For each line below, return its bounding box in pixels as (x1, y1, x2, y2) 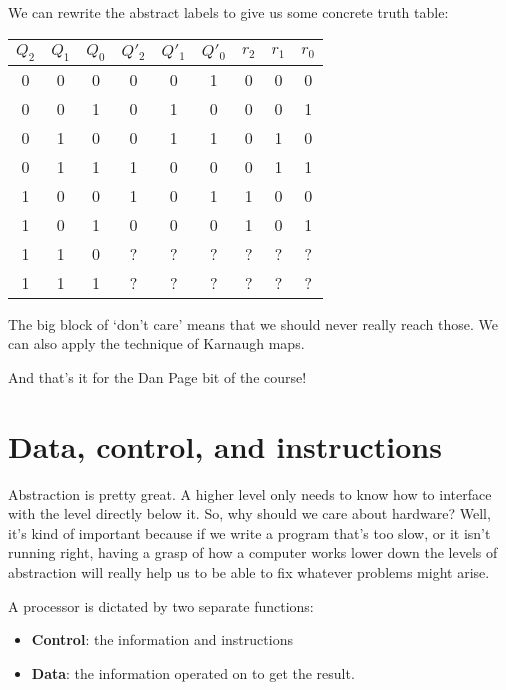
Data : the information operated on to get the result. (31, 662, 355, 683)
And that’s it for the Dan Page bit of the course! (8, 366, 307, 387)
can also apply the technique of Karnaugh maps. (8, 333, 305, 354)
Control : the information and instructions (31, 629, 293, 650)
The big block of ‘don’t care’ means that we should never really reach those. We (8, 313, 498, 334)
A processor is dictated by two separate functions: (8, 595, 314, 616)
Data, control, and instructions (8, 425, 442, 466)
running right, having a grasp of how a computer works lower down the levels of (8, 542, 498, 563)
